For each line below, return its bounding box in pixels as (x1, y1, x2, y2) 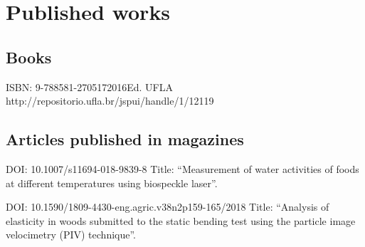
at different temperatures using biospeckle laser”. (6, 175, 218, 190)
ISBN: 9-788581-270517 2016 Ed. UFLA (6, 79, 173, 94)
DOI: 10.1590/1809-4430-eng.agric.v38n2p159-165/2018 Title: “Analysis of (6, 199, 329, 214)
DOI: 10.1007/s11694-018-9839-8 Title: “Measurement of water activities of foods (6, 161, 359, 176)
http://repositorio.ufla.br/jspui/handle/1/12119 (6, 93, 214, 108)
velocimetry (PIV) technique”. (6, 227, 137, 242)
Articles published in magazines (6, 128, 244, 150)
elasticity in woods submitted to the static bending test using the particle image (6, 213, 356, 228)
